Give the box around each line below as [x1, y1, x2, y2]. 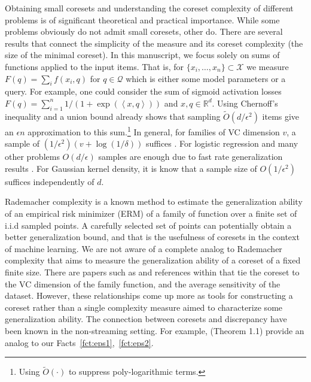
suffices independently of [5, 175, 94, 187]
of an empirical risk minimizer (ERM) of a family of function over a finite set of [5, 207, 297, 219]
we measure [246, 60, 289, 72]
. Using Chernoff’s [212, 96, 278, 109]
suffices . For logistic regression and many [145, 137, 298, 150]
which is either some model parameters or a [126, 72, 286, 84]
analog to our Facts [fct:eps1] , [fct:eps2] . [5, 336, 154, 348]
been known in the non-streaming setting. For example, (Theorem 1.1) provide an [5, 324, 304, 336]
